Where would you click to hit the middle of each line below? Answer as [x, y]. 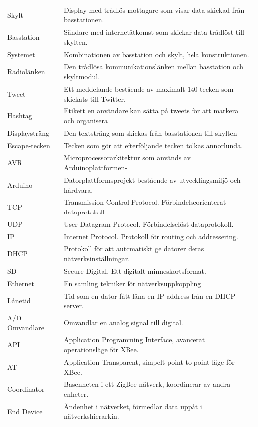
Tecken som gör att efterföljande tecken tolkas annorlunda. [154, 145]
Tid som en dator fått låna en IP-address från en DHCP [150, 295]
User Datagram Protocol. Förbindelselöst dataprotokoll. [149, 224]
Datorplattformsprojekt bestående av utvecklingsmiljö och [152, 179]
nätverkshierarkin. [92, 416]
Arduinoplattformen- [96, 167]
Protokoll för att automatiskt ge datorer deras [134, 249]
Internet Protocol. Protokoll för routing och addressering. [151, 236]
